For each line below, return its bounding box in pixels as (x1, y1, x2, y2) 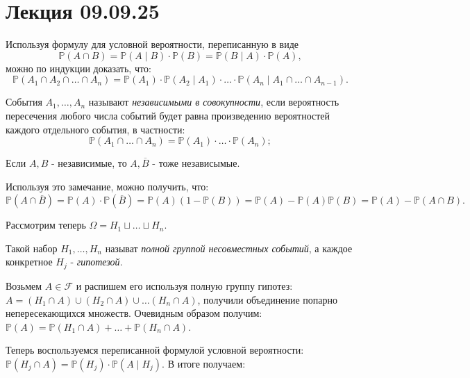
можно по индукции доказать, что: (6, 60, 151, 75)
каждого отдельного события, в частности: (6, 122, 185, 136)
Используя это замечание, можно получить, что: (6, 179, 209, 193)
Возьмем (6, 278, 42, 293)
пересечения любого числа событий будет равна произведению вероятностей (6, 108, 330, 122)
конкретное (6, 254, 53, 269)
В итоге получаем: (167, 356, 246, 370)
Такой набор (6, 240, 58, 255)
